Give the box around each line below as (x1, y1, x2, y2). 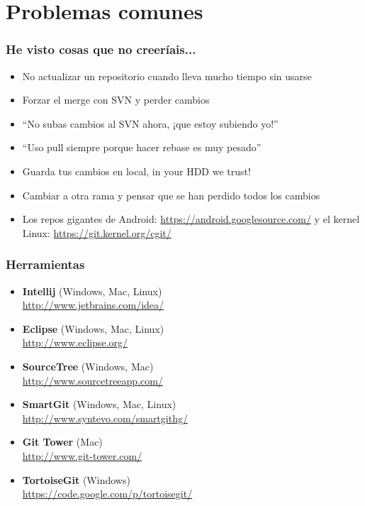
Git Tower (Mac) (22, 434, 103, 449)
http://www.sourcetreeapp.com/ (22, 373, 163, 387)
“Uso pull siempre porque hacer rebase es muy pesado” (22, 140, 262, 155)
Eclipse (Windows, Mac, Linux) (22, 321, 164, 336)
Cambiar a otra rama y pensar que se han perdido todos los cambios (22, 187, 320, 202)
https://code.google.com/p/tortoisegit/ (22, 486, 193, 501)
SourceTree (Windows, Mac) (22, 358, 154, 373)
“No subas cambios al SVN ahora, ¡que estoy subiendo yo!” (22, 116, 279, 131)
